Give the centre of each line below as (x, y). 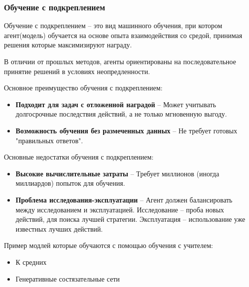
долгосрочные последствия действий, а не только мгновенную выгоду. (121, 114)
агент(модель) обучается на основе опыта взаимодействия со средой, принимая (123, 35)
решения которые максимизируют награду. (68, 45)
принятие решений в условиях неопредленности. (77, 71)
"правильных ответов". (49, 140)
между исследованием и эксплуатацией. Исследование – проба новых (120, 209)
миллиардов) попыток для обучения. (70, 183)
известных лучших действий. (59, 228)
